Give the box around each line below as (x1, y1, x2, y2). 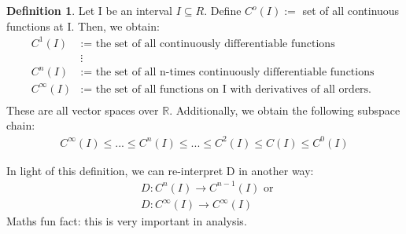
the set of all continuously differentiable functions (95, 38, 335, 49)
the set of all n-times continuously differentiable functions (95, 67, 375, 79)
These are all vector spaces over (6, 101, 159, 118)
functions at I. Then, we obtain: (6, 17, 160, 34)
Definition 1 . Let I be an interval (6, 2, 172, 18)
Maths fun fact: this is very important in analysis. (6, 213, 247, 229)
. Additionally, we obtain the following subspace (169, 101, 400, 118)
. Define (204, 2, 242, 18)
